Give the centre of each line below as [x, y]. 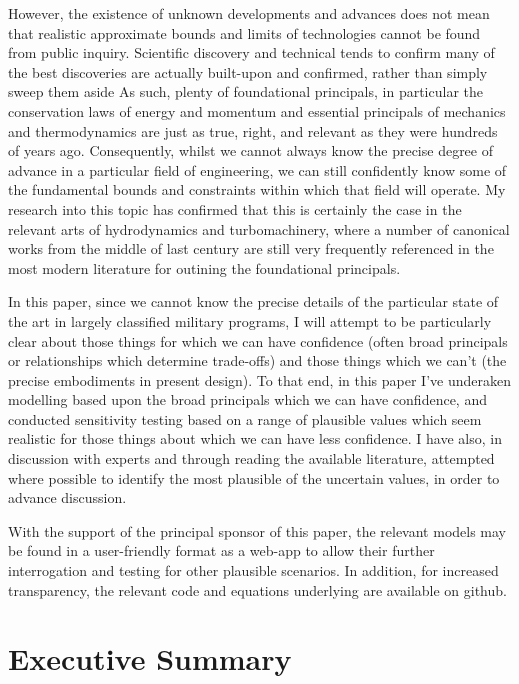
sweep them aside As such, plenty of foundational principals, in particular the [245, 91]
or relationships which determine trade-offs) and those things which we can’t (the [257, 360]
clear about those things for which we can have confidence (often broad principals [258, 340]
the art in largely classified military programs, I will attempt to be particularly [250, 320]
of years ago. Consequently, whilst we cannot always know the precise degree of [250, 150]
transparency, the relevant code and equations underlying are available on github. [257, 589]
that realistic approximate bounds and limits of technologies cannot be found [244, 32]
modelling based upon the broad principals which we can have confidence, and [247, 399]
